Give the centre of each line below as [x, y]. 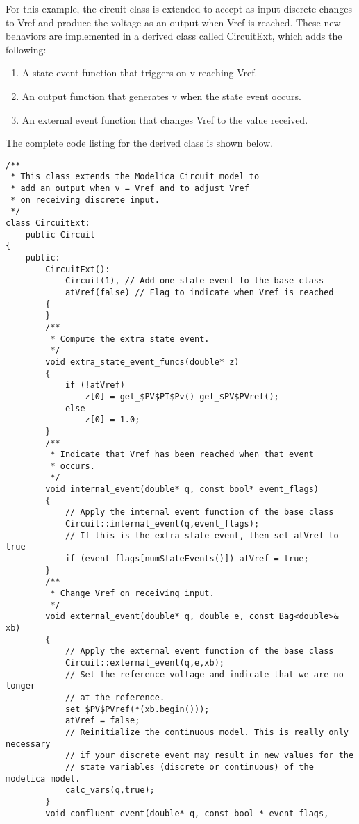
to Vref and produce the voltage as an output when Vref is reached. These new [173, 22]
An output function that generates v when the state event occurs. [161, 96]
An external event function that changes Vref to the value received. [165, 119]
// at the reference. [115, 697]
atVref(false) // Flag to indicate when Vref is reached [199, 292]
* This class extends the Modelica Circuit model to [135, 177]
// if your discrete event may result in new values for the [209, 756]
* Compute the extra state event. [130, 339]
